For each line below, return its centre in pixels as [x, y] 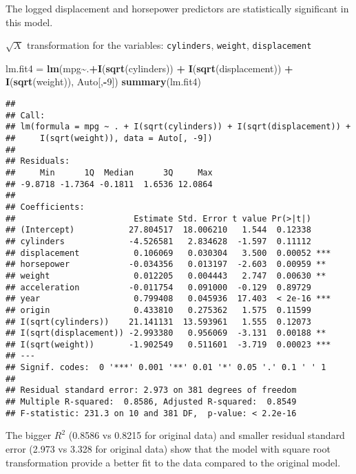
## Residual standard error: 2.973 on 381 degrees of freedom [151, 390]
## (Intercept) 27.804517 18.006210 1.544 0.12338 [158, 230]
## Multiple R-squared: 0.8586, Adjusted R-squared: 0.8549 [151, 402]
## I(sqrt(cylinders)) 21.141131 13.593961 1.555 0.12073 [158, 322]
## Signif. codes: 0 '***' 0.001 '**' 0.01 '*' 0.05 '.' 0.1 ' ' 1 [166, 368]
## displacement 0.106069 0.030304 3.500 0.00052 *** [168, 253]
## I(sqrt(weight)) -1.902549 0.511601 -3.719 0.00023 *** [168, 344]
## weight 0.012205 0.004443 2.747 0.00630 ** [166, 276]
